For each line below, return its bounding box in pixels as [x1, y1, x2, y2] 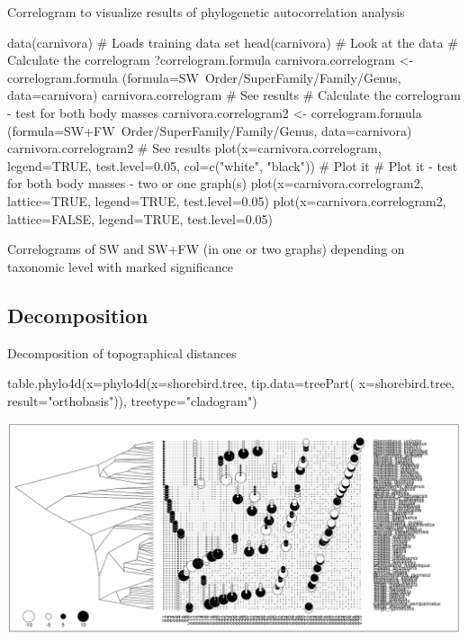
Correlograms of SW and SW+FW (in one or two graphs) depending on [7, 239, 405, 258]
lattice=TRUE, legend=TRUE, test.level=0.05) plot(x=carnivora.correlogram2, [7, 191, 446, 210]
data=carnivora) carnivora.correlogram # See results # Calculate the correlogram [7, 86, 461, 104]
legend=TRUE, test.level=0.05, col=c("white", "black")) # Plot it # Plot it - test [7, 156, 458, 175]
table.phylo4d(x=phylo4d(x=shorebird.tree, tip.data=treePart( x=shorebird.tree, [7, 374, 455, 393]
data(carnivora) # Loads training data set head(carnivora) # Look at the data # [7, 32, 458, 51]
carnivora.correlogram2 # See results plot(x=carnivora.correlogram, [7, 139, 382, 158]
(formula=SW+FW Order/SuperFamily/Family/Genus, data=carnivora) [7, 121, 412, 140]
